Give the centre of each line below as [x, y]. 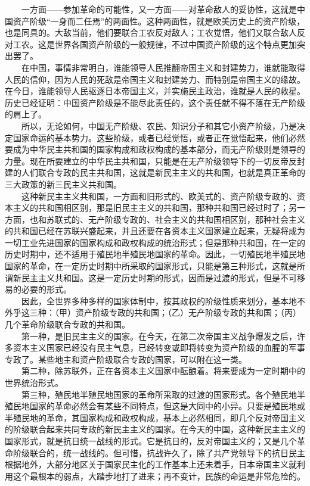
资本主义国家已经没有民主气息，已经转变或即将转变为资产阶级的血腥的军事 [159, 348]
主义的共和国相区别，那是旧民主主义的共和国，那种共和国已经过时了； [151, 208]
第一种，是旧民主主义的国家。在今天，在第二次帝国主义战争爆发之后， [159, 336]
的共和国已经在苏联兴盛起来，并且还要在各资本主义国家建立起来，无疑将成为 [155, 231]
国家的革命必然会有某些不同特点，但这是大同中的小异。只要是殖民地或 [167, 406]
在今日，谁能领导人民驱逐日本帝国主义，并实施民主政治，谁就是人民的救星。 [155, 91]
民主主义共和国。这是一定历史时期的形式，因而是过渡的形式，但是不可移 [163, 277]
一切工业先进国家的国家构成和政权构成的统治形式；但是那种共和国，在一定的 [155, 242]
